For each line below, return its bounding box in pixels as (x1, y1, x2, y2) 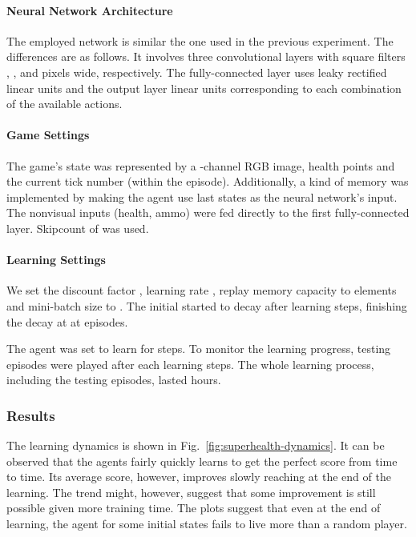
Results (6, 405, 55, 425)
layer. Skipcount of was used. (6, 219, 149, 236)
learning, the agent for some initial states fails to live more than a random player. (6, 515, 407, 532)
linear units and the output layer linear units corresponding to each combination (6, 79, 402, 96)
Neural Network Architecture (6, 2, 173, 18)
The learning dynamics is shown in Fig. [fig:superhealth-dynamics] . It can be (6, 437, 385, 454)
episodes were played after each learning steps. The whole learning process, (6, 355, 374, 372)
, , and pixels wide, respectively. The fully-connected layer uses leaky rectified (6, 63, 387, 80)
